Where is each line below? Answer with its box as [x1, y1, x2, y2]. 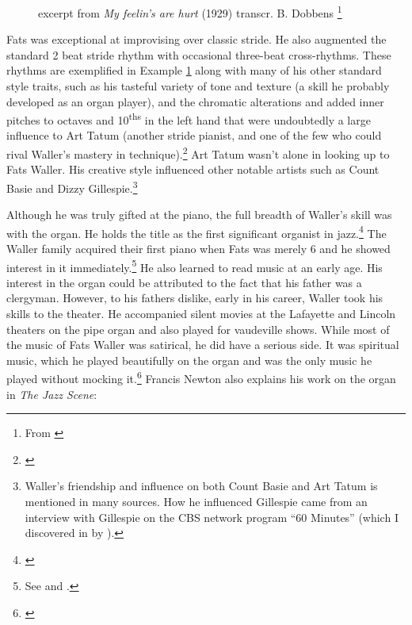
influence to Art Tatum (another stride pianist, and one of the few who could [6, 127, 382, 144]
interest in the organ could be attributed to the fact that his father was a [6, 274, 362, 290]
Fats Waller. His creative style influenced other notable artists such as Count [6, 161, 380, 178]
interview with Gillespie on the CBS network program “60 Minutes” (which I [25, 508, 399, 525]
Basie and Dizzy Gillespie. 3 [6, 177, 138, 196]
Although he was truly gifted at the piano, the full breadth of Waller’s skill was [6, 206, 392, 223]
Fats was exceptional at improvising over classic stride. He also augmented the [6, 31, 387, 48]
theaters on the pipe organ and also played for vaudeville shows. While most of [6, 320, 390, 337]
